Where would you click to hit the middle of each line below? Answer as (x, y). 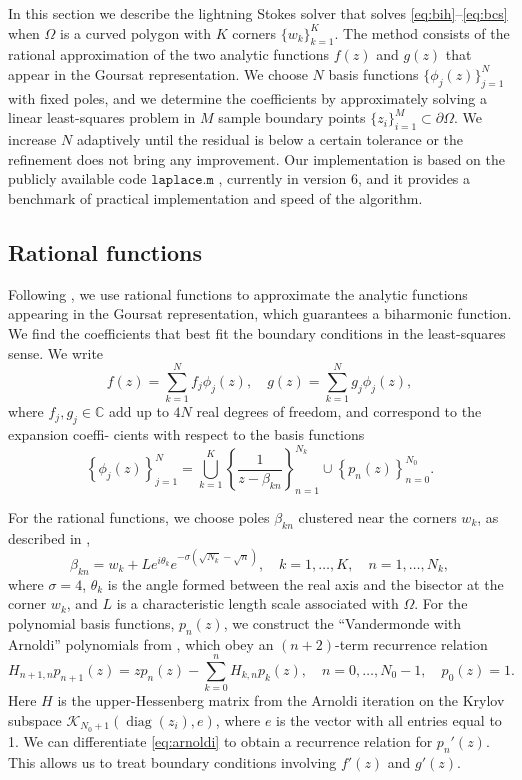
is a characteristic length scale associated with (257, 603)
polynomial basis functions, (91, 622)
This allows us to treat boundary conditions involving (172, 761)
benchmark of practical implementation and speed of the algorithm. (215, 197)
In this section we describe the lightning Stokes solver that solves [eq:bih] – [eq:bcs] (258, 13)
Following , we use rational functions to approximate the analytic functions (238, 293)
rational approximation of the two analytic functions (169, 54)
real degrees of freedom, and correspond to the (339, 411)
